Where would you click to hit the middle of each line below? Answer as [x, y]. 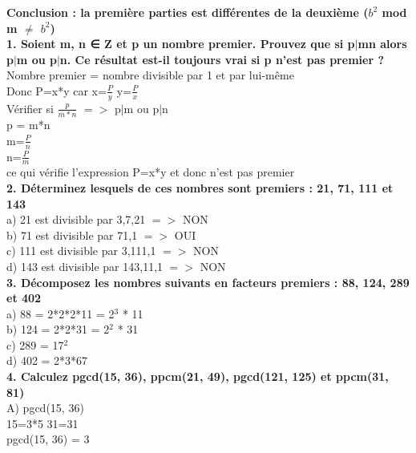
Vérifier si [30, 108]
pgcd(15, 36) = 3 [48, 439]
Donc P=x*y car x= [57, 90]
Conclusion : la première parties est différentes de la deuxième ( [188, 12]
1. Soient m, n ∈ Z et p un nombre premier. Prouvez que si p [181, 44]
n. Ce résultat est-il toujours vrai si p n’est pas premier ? [222, 59]
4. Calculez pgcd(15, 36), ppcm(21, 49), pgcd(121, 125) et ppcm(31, [198, 376]
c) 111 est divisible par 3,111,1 [81, 251]
